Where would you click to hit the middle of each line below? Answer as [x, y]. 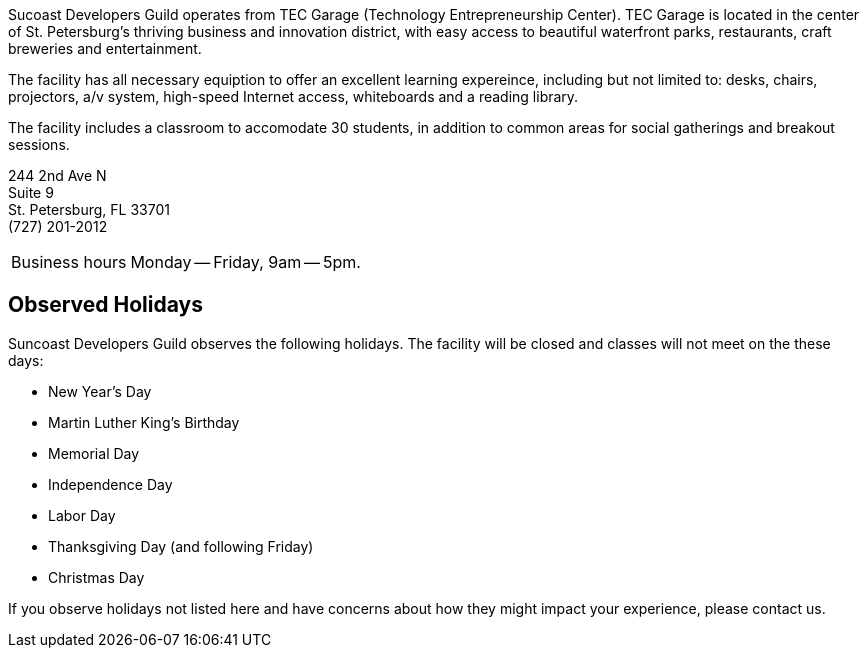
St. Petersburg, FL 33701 [89, 209]
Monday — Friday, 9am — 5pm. [245, 262]
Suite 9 [31, 192]
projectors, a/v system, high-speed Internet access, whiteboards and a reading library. [293, 96]
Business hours [69, 262]
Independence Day [110, 484]
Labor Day [82, 515]
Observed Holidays [105, 305]
